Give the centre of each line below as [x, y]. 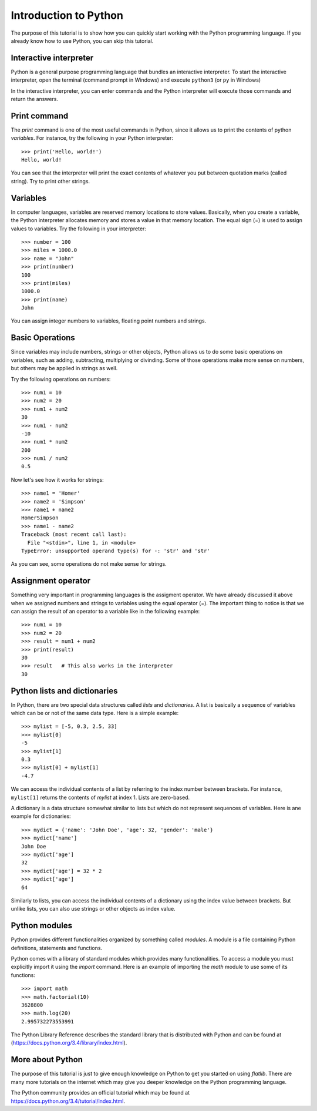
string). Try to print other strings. [50, 181]
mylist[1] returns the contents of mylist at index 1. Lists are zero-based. [100, 797]
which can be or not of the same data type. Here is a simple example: [95, 713]
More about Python [47, 1060]
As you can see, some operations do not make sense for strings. [89, 564]
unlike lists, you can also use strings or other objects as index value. [93, 909]
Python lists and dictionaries [64, 691]
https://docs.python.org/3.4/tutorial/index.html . [68, 1101]
